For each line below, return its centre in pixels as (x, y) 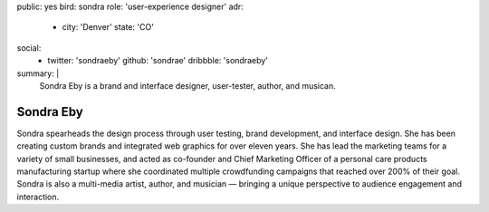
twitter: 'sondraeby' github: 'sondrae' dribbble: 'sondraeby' (158, 61)
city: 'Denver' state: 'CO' (108, 27)
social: (29, 48)
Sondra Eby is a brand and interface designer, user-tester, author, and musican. (188, 85)
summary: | (38, 73)
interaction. (38, 197)
